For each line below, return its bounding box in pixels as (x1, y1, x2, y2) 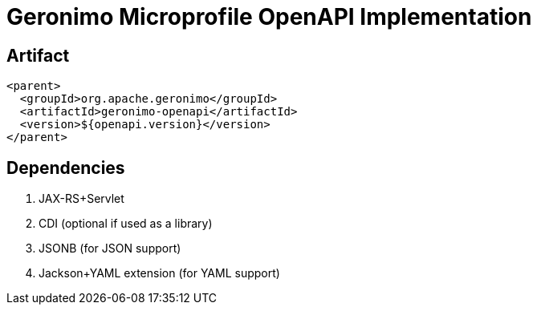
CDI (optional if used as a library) (39, 216, 213, 231)
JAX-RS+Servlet (39, 192, 124, 206)
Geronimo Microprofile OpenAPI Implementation (6, 3, 532, 30)
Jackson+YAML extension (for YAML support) (39, 266, 280, 281)
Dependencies (6, 157, 125, 178)
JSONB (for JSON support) (39, 241, 181, 256)
